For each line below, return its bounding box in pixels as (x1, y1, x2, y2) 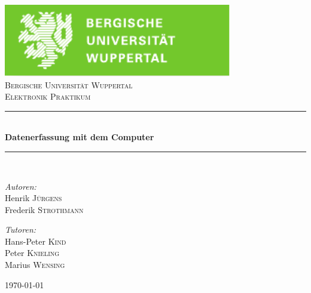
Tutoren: (5, 223, 36, 236)
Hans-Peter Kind (5, 235, 66, 247)
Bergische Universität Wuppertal (5, 78, 133, 91)
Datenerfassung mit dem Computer (5, 131, 154, 143)
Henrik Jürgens (5, 192, 62, 204)
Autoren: (5, 180, 36, 192)
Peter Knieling (5, 246, 60, 259)
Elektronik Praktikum (5, 90, 91, 103)
